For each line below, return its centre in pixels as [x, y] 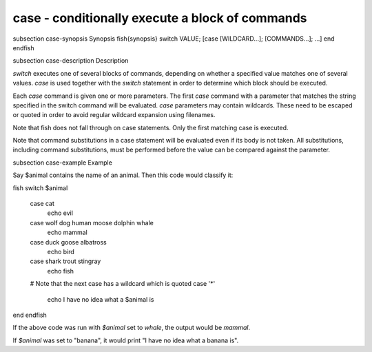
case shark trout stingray [65, 261]
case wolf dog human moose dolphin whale [92, 222]
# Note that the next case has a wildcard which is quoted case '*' [123, 284]
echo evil [60, 213]
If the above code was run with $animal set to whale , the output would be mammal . [132, 328]
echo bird [61, 251]
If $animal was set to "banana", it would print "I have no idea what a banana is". [126, 340]
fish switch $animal [40, 188]
